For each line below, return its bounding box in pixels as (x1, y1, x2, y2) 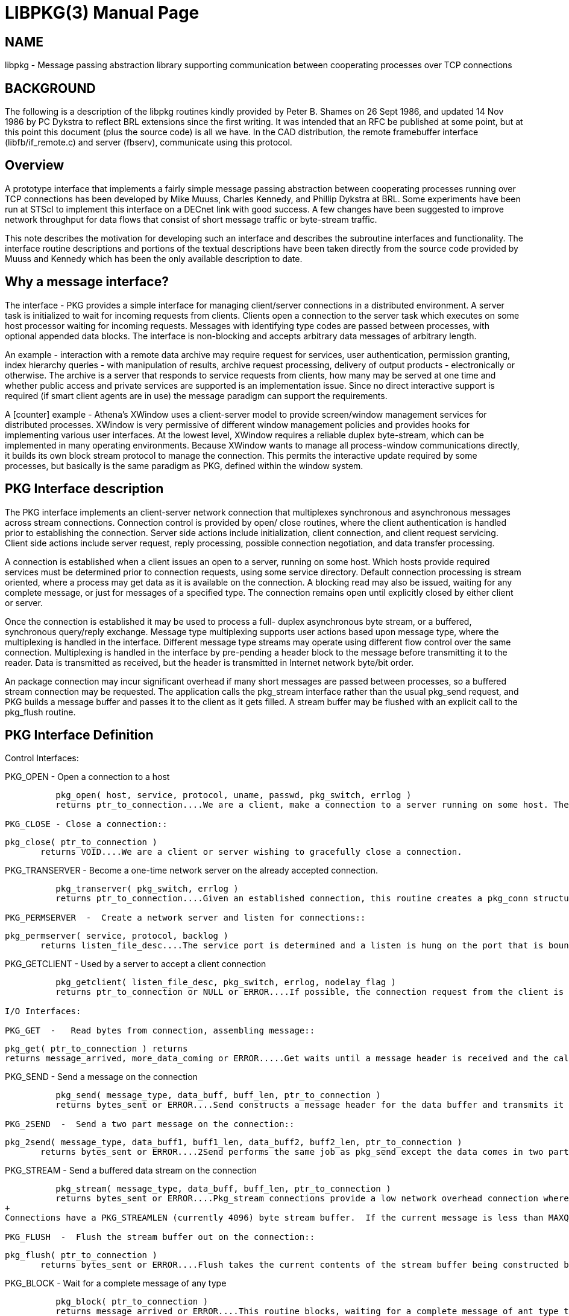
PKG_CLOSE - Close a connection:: (5, 819, 168, 829)
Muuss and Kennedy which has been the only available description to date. (5, 253, 303, 264)
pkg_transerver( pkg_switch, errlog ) (55, 884, 239, 894)
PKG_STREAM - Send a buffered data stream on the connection (5, 1165, 257, 1176)
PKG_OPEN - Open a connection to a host (5, 771, 170, 782)
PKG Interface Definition (5, 727, 154, 743)
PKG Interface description (5, 481, 164, 497)
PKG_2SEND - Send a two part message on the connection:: (5, 1119, 295, 1129)
